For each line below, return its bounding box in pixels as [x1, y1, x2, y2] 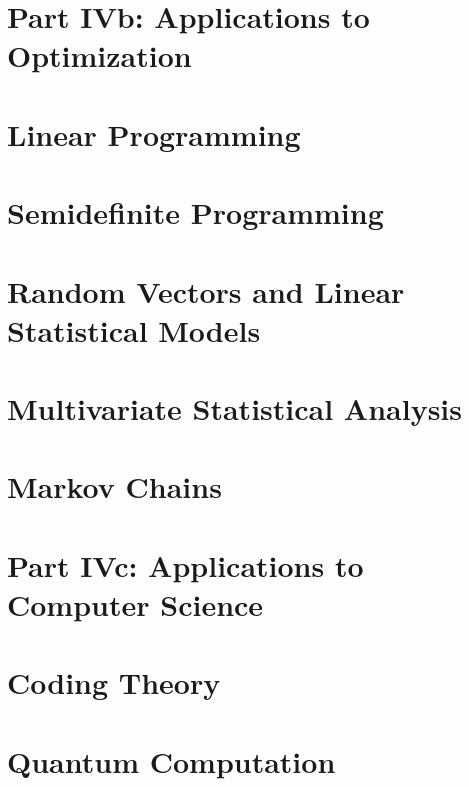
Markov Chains [7, 466, 222, 507]
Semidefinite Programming [7, 192, 384, 233]
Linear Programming [7, 113, 301, 154]
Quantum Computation [7, 740, 336, 781]
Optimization [7, 35, 192, 76]
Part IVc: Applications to [7, 544, 364, 585]
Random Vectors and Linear [7, 270, 405, 311]
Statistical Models [7, 309, 261, 350]
